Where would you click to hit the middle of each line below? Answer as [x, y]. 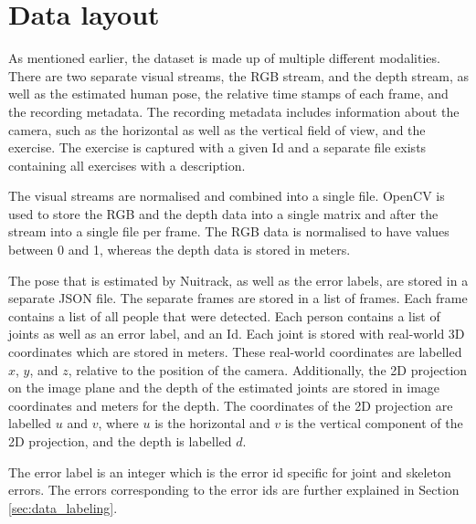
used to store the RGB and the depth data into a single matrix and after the [223, 213]
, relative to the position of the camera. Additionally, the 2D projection [268, 369]
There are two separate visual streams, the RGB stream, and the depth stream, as [239, 75]
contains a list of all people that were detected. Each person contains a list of [224, 315]
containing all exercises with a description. [127, 165]
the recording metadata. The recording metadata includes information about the [234, 111]
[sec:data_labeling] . [63, 507]
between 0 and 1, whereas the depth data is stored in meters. [180, 250]
